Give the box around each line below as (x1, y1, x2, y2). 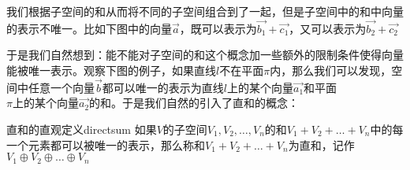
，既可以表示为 (179, 20, 257, 36)
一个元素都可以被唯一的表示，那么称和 (6, 136, 205, 153)
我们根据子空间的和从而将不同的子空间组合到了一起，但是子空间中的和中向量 (6, 3, 404, 19)
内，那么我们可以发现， (270, 62, 392, 78)
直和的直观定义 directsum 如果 (6, 121, 157, 137)
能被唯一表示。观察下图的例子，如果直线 (6, 62, 216, 78)
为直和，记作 (288, 136, 355, 153)
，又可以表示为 (289, 20, 367, 36)
